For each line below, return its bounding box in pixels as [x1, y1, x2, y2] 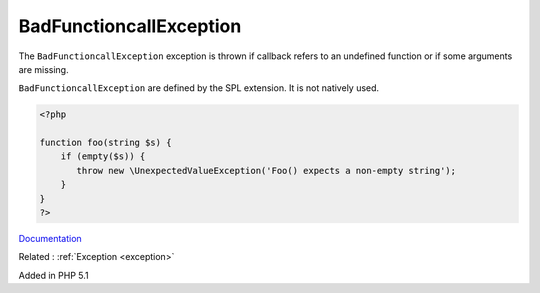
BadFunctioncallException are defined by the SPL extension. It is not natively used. [18, 82, 380, 94]
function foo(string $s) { [39, 137, 172, 149]
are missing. [18, 63, 69, 75]
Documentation [18, 233, 82, 245]
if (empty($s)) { [60, 151, 146, 162]
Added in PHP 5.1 [18, 269, 89, 281]
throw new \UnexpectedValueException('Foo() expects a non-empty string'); [76, 165, 457, 176]
